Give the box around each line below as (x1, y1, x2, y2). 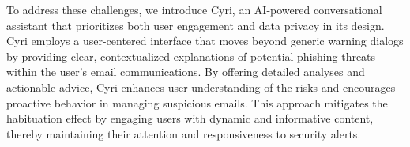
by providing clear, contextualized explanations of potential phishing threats (6, 47, 376, 64)
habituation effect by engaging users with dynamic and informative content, (6, 110, 374, 126)
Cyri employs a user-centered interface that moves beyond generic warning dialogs (6, 32, 404, 49)
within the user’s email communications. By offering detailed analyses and (6, 63, 365, 80)
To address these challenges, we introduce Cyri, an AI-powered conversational (6, 2, 382, 17)
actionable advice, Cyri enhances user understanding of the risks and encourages (6, 78, 396, 95)
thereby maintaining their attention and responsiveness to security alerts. (6, 125, 361, 141)
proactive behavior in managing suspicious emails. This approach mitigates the (6, 94, 388, 111)
